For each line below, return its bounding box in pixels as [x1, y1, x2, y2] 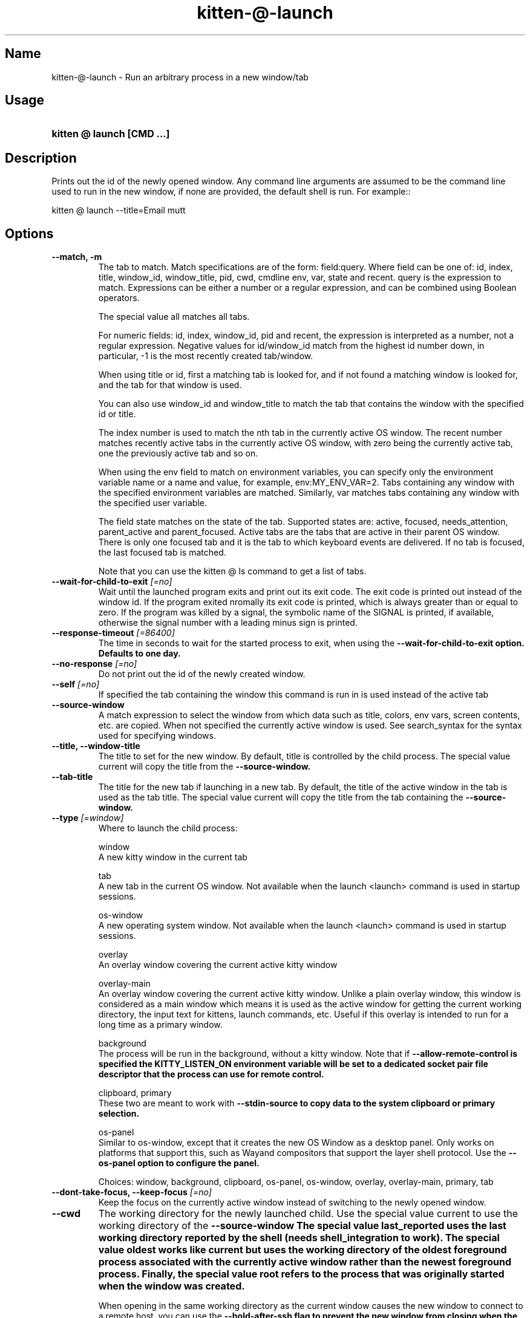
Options [5, 226, 54, 241]
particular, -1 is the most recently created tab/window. [98, 351, 313, 362]
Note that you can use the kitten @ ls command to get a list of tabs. [98, 566, 367, 577]
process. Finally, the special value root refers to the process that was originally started [98, 1268, 505, 1281]
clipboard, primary [98, 1088, 172, 1099]
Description [5, 150, 77, 166]
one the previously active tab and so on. [98, 448, 258, 459]
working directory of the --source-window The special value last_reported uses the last [98, 1219, 506, 1232]
